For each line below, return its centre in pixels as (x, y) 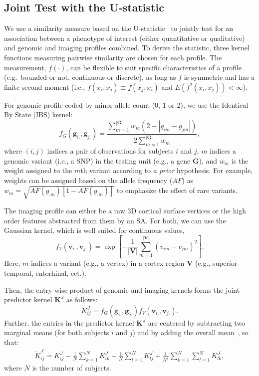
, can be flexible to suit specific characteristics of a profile (154, 67)
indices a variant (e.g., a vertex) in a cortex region (108, 263)
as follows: (82, 299)
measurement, (25, 67)
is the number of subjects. (72, 368)
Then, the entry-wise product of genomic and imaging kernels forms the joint (122, 289)
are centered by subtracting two (197, 322)
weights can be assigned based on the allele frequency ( (88, 180)
